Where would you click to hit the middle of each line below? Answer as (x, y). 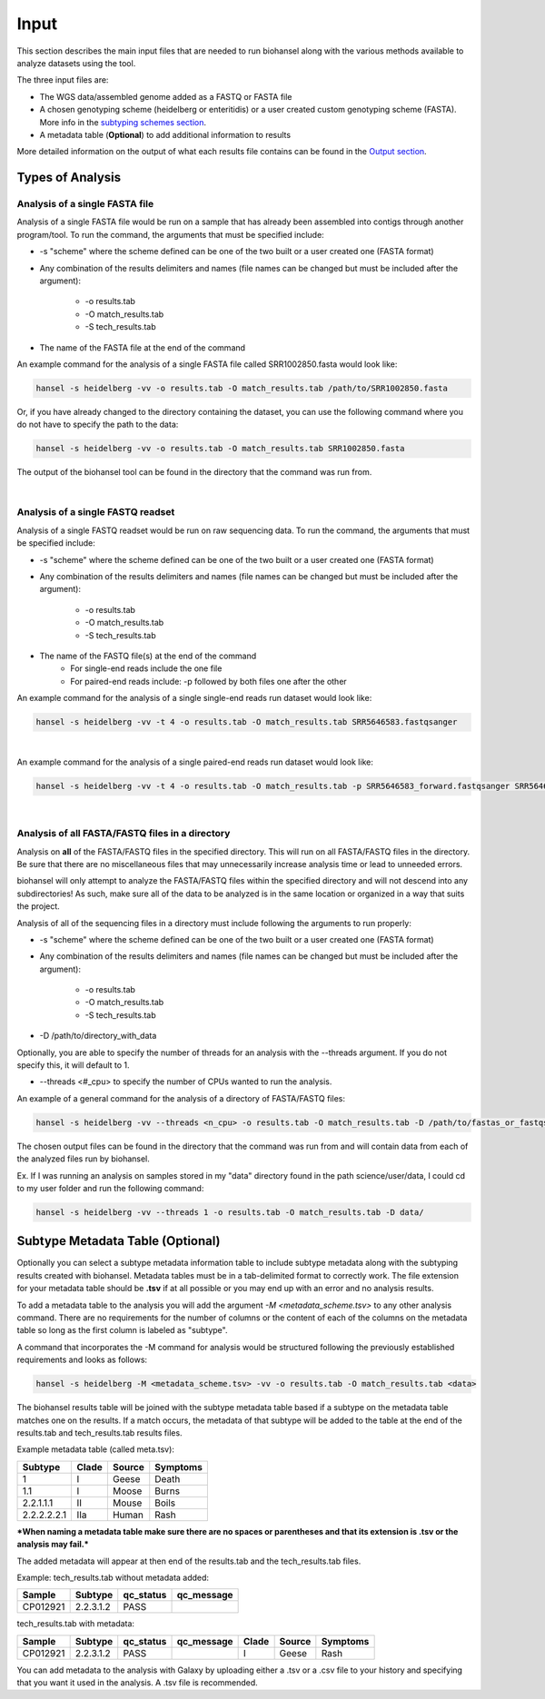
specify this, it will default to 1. (74, 1065)
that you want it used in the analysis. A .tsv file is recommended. (137, 1683)
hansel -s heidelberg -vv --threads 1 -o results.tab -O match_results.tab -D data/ (230, 1212)
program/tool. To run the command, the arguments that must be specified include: (170, 234)
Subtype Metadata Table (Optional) (119, 1241)
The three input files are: (63, 80)
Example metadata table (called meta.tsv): (95, 1449)
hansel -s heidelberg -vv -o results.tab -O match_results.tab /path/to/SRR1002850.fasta (242, 388)
